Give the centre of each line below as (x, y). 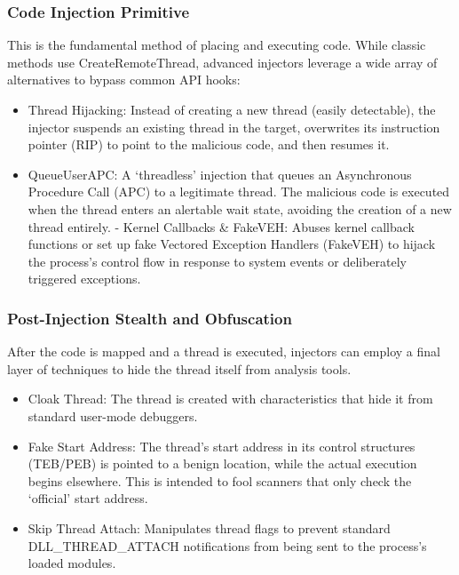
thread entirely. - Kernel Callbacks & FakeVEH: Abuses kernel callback (221, 226)
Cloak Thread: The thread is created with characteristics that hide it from (230, 399)
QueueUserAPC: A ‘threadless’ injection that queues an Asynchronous (220, 174)
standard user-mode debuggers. (113, 415)
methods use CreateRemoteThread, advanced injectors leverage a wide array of (222, 62)
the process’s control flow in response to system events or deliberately (217, 261)
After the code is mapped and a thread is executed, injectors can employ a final (224, 351)
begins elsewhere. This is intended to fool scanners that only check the (220, 480)
